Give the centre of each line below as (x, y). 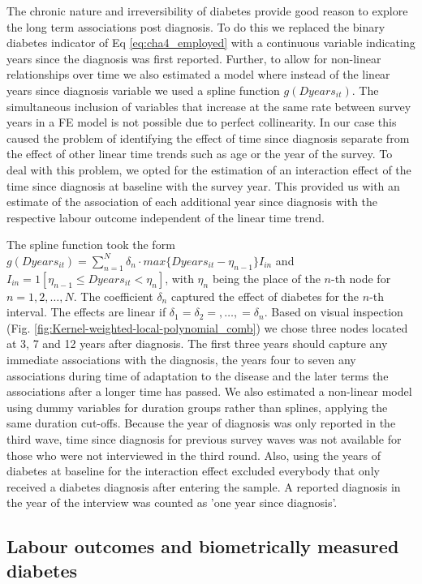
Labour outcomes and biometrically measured (203, 546)
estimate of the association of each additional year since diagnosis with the (192, 202)
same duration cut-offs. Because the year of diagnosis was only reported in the (201, 423)
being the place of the (266, 278)
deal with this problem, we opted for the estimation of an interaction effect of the (209, 169)
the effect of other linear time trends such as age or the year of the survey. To (200, 154)
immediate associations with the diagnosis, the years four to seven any (181, 360)
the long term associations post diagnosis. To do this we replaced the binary (196, 26)
